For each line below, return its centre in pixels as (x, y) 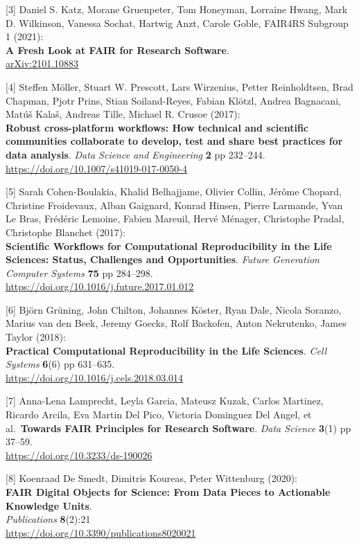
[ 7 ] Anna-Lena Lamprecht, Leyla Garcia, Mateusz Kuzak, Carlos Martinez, (165, 401)
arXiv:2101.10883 (42, 63)
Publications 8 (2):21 (48, 519)
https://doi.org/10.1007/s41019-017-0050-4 (96, 168)
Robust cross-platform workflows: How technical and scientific (157, 127)
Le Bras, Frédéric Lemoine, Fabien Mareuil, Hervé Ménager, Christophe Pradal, (175, 218)
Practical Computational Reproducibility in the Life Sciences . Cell (166, 350)
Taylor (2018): (36, 337)
